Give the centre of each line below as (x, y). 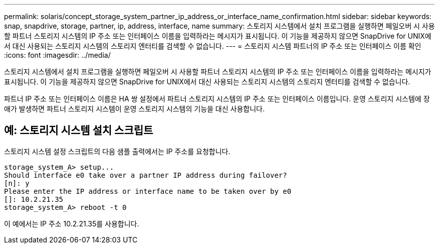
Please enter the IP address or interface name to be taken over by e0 (148, 191)
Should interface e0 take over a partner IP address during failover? (146, 175)
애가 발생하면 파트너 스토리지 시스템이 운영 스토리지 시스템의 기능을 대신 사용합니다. (134, 109)
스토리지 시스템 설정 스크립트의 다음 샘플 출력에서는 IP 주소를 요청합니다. (117, 151)
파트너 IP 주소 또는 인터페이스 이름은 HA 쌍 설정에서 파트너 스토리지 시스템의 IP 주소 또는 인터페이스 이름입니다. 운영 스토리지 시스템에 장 (217, 99)
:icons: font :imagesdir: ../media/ (57, 55)
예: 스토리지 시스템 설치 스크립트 (79, 131)
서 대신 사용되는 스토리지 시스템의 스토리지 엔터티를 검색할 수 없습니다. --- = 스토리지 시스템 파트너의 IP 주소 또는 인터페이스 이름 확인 (213, 46)
